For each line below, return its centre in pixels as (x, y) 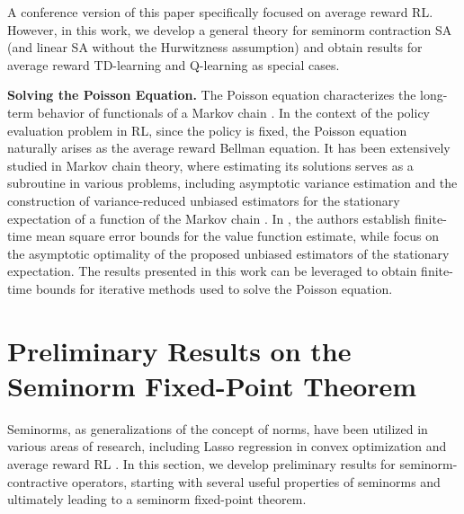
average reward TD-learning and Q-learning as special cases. (174, 64)
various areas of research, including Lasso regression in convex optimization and (227, 446)
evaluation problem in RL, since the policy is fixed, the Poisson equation (207, 130)
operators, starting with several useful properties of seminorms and (256, 481)
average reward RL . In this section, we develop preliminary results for (201, 464)
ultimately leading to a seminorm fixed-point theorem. (157, 499)
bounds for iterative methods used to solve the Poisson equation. (214, 288)
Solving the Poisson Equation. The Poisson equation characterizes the (212, 95)
